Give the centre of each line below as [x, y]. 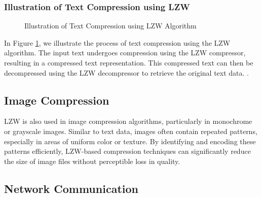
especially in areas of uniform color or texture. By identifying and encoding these [130, 141]
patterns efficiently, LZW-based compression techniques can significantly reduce [127, 151]
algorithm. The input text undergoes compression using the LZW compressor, [125, 53]
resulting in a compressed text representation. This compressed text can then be [129, 62]
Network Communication [71, 188]
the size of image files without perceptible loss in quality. [92, 161]
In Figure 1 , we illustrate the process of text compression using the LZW [117, 42]
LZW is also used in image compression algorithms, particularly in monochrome [128, 121]
